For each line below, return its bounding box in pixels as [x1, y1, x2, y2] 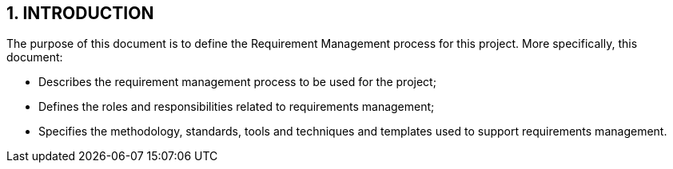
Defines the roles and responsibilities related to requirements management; [38, 100, 435, 114]
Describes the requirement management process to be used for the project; [38, 75, 436, 89]
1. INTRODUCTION [6, 3, 154, 23]
